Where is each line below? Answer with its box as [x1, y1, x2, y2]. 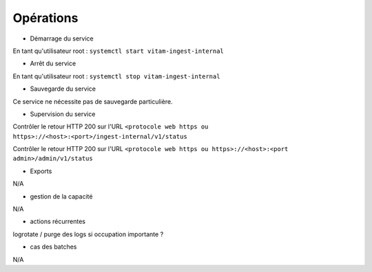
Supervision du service [30, 110, 96, 118]
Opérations [12, 10, 79, 25]
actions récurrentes [30, 217, 86, 226]
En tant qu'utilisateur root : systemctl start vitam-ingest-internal [12, 47, 224, 55]
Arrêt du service [30, 59, 76, 68]
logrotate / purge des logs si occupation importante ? [12, 230, 164, 238]
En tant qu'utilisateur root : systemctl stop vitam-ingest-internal [12, 72, 220, 80]
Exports [30, 167, 52, 175]
